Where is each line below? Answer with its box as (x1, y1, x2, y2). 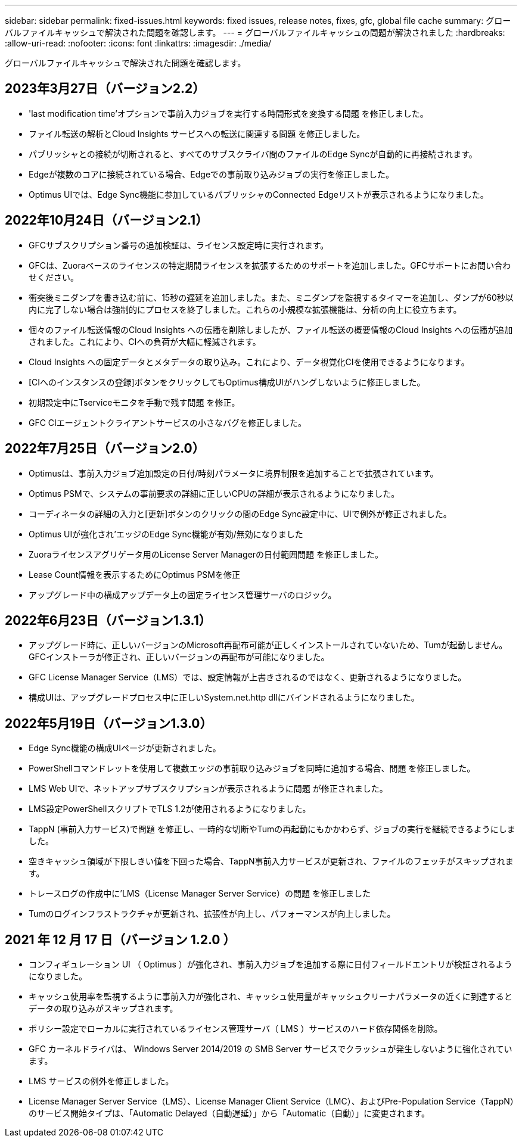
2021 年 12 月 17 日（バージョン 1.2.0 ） (5, 932, 236, 947)
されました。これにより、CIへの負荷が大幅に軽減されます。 (29, 336, 261, 347)
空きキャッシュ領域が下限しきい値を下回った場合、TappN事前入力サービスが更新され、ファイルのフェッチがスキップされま (29, 856, 514, 867)
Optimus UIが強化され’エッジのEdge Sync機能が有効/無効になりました (29, 528, 303, 539)
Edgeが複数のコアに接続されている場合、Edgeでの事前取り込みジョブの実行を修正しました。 (29, 169, 394, 179)
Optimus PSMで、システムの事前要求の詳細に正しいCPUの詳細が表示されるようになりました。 (29, 488, 400, 499)
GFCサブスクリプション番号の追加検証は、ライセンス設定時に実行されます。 (29, 239, 329, 250)
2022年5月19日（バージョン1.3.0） (5, 715, 213, 731)
